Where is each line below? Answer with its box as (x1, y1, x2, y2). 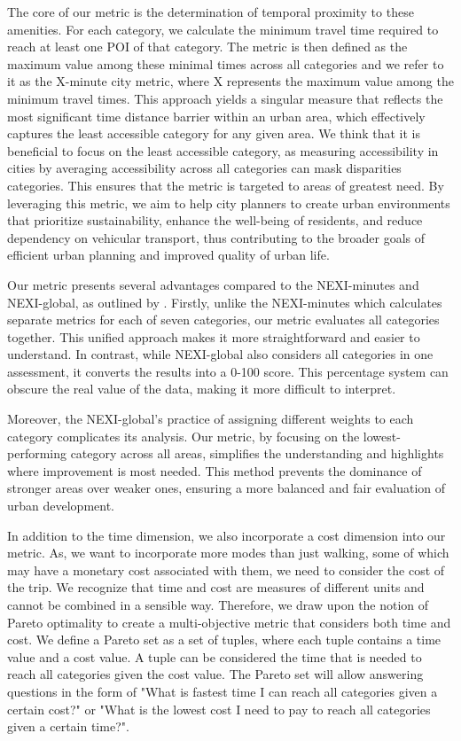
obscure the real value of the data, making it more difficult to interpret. (7, 379, 396, 398)
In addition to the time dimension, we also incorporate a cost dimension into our (7, 526, 446, 544)
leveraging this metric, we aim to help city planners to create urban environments (7, 193, 450, 212)
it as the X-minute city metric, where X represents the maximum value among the (7, 72, 454, 90)
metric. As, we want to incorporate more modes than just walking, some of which (7, 543, 449, 562)
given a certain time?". (7, 717, 129, 736)
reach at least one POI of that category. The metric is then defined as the (7, 37, 408, 56)
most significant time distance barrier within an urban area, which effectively (7, 106, 426, 125)
